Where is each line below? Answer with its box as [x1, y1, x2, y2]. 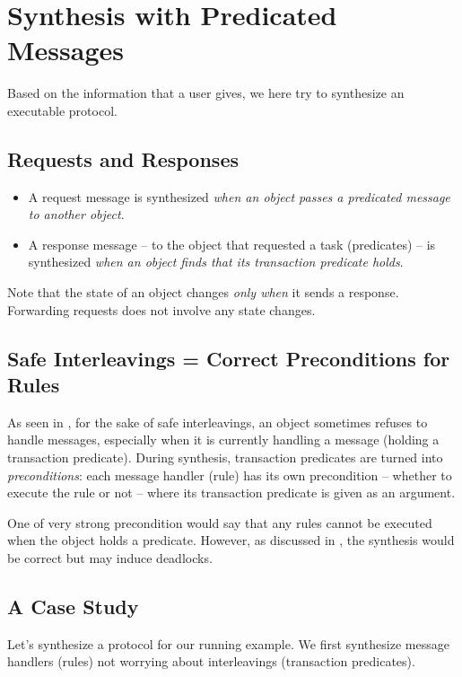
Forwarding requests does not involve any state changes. [7, 300, 316, 319]
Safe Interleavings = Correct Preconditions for [7, 344, 450, 372]
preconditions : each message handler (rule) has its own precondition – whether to [7, 465, 452, 484]
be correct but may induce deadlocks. [7, 549, 213, 567]
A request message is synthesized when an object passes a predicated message [28, 187, 450, 206]
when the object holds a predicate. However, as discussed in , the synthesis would [7, 531, 455, 550]
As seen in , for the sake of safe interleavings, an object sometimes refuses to [7, 412, 428, 431]
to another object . [28, 205, 125, 224]
